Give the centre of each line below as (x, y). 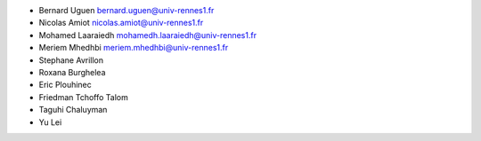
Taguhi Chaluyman (73, 110)
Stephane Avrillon (71, 60)
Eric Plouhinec (65, 85)
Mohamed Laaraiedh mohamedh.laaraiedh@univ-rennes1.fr (148, 35)
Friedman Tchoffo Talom (83, 97)
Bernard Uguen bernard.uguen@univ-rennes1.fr (126, 10)
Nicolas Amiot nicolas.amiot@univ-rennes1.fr (121, 23)
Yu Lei (50, 122)
